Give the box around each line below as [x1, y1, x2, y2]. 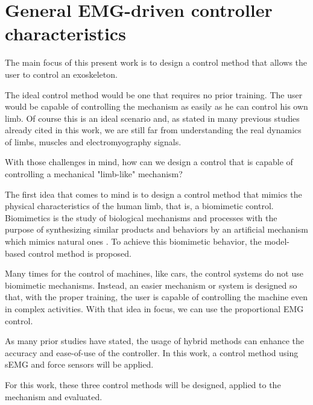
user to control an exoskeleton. [5, 67, 118, 80]
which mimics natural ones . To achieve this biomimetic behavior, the [5, 235, 262, 248]
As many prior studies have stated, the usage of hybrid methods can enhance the [5, 334, 305, 347]
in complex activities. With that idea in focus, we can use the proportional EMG [5, 303, 304, 315]
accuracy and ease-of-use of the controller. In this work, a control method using [5, 346, 299, 359]
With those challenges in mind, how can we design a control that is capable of [5, 155, 293, 168]
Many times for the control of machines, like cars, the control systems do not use [5, 267, 303, 280]
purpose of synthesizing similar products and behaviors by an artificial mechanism [5, 223, 308, 236]
